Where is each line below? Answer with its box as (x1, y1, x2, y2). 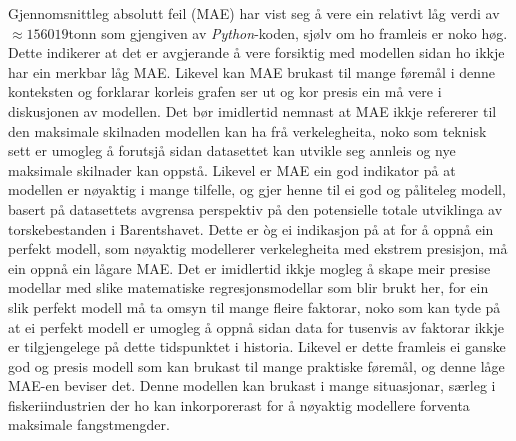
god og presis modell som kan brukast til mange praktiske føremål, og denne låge (8, 355, 505, 376)
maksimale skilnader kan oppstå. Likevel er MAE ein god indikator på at (8, 159, 456, 180)
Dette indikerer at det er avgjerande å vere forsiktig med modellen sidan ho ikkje (8, 42, 505, 63)
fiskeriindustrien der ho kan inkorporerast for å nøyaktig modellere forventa (8, 394, 470, 415)
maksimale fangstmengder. (8, 414, 170, 435)
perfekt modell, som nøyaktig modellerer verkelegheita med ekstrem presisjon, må (8, 238, 508, 259)
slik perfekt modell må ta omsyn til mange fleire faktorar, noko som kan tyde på (8, 296, 501, 317)
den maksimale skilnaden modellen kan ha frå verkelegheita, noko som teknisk (8, 120, 487, 141)
